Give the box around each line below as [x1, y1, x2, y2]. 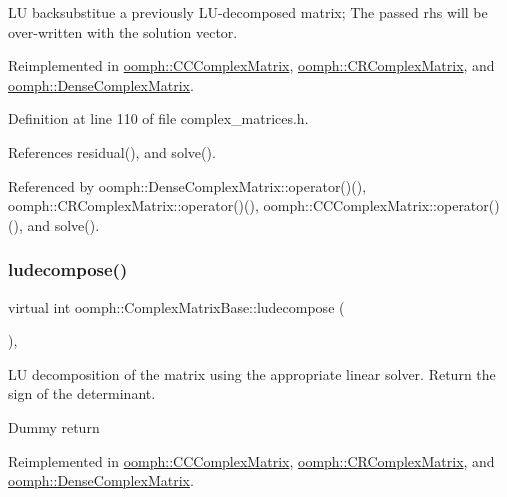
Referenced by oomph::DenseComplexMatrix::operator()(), [8, 175, 367, 196]
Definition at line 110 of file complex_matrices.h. [8, 108, 309, 129]
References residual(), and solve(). [8, 141, 216, 162]
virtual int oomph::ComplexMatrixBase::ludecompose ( [8, 296, 345, 317]
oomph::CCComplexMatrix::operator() [263, 195, 500, 216]
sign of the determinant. [8, 383, 156, 404]
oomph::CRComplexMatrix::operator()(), [8, 195, 259, 216]
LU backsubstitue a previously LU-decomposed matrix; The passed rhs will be [8, 2, 488, 22]
